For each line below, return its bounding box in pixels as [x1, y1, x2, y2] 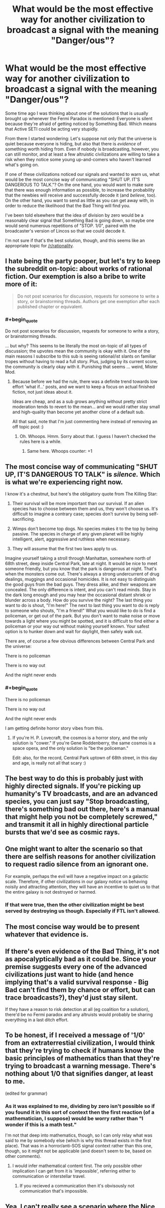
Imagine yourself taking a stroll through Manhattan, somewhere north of [5, 555, 151, 561]
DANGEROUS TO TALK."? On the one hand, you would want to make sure [5, 181, 154, 188]
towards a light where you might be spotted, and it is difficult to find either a [5, 618, 159, 624]
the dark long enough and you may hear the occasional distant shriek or [5, 592, 151, 598]
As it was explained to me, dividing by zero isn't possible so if [5, 1103, 155, 1109]
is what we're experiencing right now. [5, 478, 123, 486]
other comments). [5, 1153, 41, 1159]
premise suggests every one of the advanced [5, 962, 147, 971]
